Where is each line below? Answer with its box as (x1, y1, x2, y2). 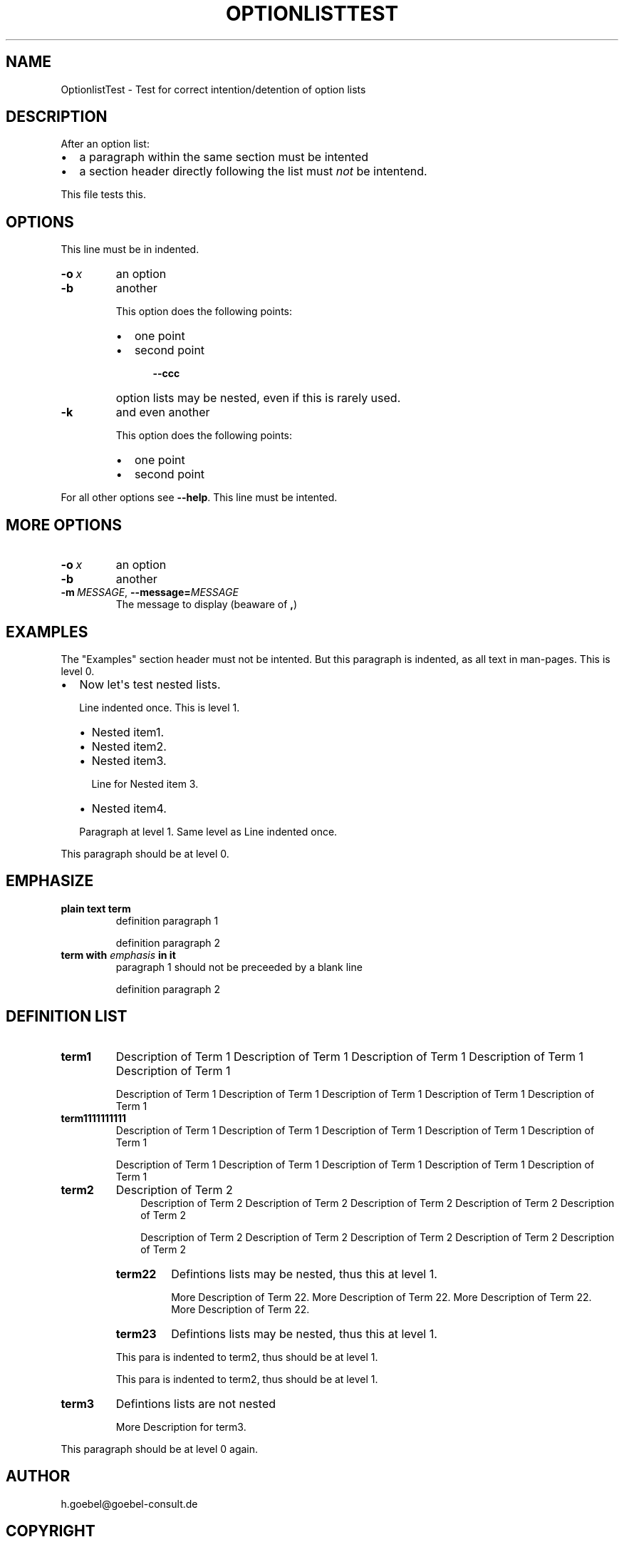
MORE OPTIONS (6, 515, 122, 534)
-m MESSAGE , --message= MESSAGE (61, 586, 239, 599)
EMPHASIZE (6, 872, 94, 890)
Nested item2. (91, 739, 167, 754)
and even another (115, 405, 210, 420)
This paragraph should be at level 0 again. (61, 1442, 259, 1455)
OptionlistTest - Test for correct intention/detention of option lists (61, 83, 366, 96)
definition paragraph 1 (115, 914, 219, 927)
